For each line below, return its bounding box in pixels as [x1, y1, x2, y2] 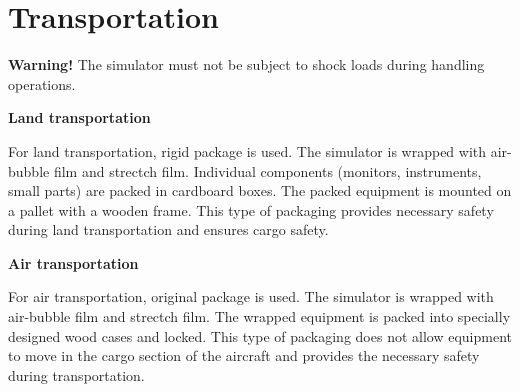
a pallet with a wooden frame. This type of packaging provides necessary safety [8, 199, 494, 220]
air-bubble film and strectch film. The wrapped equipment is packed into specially [8, 306, 511, 327]
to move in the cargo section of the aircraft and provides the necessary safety [8, 345, 480, 366]
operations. [8, 73, 76, 94]
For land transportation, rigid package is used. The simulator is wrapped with [8, 140, 487, 161]
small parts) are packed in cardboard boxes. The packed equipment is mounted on [8, 180, 512, 201]
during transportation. [8, 364, 145, 385]
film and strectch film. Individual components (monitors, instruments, [53, 160, 482, 181]
